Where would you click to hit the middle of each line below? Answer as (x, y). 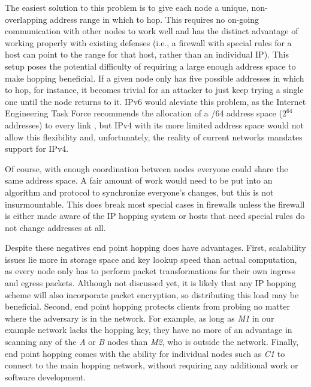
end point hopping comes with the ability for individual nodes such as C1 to (145, 353)
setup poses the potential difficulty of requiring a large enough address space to (150, 66)
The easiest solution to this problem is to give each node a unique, (127, 7)
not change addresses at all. (55, 227)
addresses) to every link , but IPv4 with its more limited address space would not (155, 124)
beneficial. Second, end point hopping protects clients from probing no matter (147, 306)
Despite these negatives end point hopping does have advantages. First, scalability (155, 247)
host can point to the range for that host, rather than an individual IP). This (147, 54)
